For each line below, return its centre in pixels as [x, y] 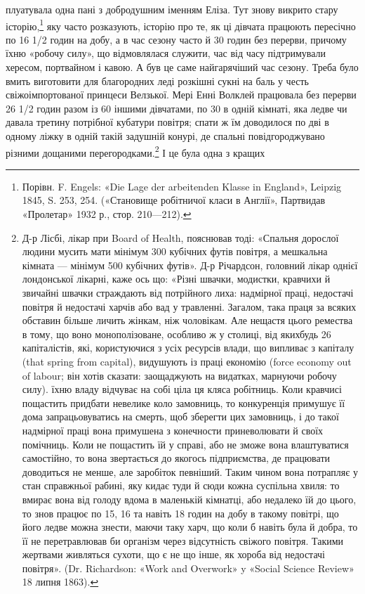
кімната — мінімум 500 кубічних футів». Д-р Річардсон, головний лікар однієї [190, 265]
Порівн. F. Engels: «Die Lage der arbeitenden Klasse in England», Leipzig [182, 186]
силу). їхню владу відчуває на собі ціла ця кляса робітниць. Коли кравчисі [182, 389]
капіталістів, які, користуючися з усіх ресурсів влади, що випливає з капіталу [188, 348]
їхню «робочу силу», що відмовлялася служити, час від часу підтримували [166, 53]
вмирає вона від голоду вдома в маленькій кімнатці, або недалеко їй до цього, [189, 499]
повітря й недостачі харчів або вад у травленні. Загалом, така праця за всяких [189, 306]
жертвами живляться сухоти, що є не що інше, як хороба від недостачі [173, 554]
